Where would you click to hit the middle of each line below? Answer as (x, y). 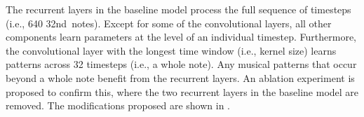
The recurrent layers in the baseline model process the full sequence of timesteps (178, 9)
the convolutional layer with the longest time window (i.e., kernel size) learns (171, 50)
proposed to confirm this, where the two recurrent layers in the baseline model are (182, 91)
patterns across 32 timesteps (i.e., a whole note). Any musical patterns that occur (181, 64)
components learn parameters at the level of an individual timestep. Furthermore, (181, 37)
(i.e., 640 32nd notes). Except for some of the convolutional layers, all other (169, 23)
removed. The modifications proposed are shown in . (118, 105)
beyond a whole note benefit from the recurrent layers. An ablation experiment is (180, 77)
